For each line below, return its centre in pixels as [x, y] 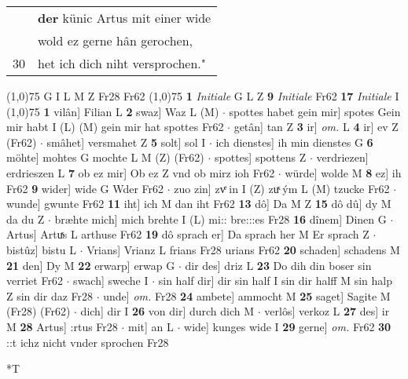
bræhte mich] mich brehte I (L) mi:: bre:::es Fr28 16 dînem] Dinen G [221, 219]
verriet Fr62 [35, 281]
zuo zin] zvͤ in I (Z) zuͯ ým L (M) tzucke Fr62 [282, 188]
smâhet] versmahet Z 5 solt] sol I [126, 142]
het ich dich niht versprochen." [122, 63]
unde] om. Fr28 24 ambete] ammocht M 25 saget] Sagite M [247, 295]
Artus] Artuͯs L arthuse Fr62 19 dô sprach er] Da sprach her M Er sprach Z [188, 234]
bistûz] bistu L [42, 249]
